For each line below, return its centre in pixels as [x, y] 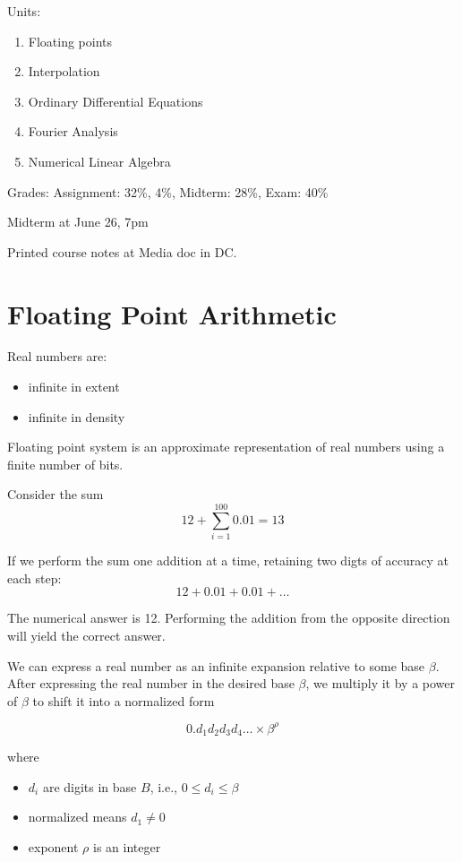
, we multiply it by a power [381, 683]
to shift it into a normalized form [124, 700]
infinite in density [77, 416]
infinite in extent [74, 387]
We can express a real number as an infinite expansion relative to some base [216, 665]
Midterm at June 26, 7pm [78, 222]
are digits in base [90, 786]
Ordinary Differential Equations [115, 101]
